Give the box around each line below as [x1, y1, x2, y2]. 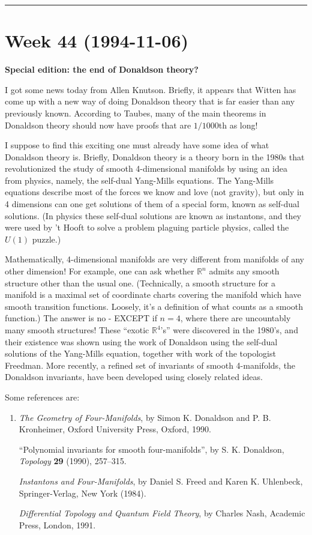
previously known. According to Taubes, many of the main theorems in [5, 106, 266, 119]
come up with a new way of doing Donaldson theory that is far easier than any [5, 95, 295, 107]
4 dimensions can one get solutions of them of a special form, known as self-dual [5, 198, 299, 210]
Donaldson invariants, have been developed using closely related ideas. [5, 370, 263, 383]
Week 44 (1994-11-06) [5, 28, 189, 53]
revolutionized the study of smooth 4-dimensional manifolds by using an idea [5, 162, 288, 175]
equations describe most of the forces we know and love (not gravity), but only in [5, 186, 304, 198]
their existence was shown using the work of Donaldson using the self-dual [5, 335, 278, 348]
